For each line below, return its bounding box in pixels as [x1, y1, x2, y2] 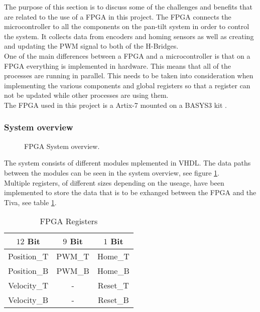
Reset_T [97, 279, 129, 291]
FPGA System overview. [24, 140, 100, 151]
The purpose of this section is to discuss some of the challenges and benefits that [4, 2, 253, 12]
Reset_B [97, 294, 129, 306]
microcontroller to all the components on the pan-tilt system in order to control [4, 21, 249, 32]
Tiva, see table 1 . [4, 197, 57, 207]
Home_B [97, 265, 129, 277]
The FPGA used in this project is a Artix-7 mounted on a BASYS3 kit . [4, 99, 227, 110]
